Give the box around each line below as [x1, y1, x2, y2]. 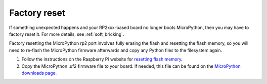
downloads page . [21, 70, 57, 76]
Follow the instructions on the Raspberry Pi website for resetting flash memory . [21, 56, 183, 62]
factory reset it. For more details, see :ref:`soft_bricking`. [9, 31, 125, 37]
